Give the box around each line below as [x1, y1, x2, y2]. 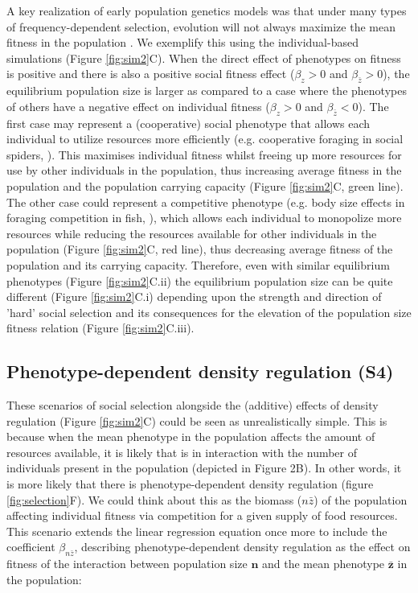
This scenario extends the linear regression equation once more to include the [6, 522, 387, 539]
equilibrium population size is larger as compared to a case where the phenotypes [6, 82, 407, 99]
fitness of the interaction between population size [6, 555, 248, 572]
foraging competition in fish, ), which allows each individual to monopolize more [6, 209, 402, 226]
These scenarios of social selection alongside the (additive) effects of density [6, 397, 379, 414]
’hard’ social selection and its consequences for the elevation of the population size [6, 303, 412, 320]
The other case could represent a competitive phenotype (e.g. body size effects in [6, 193, 405, 210]
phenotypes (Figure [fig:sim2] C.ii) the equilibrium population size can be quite [6, 272, 393, 289]
